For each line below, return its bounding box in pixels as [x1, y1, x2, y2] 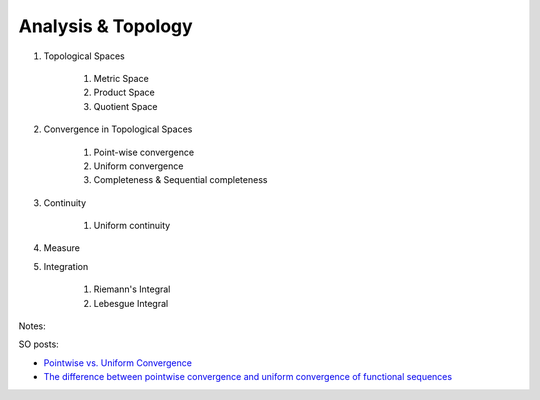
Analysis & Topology [18, 15, 194, 37]
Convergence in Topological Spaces [43, 123, 193, 135]
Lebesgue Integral [93, 297, 169, 309]
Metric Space [93, 72, 149, 84]
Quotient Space [93, 100, 159, 112]
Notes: [18, 320, 46, 332]
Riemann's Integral [93, 283, 171, 295]
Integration [43, 260, 89, 272]
